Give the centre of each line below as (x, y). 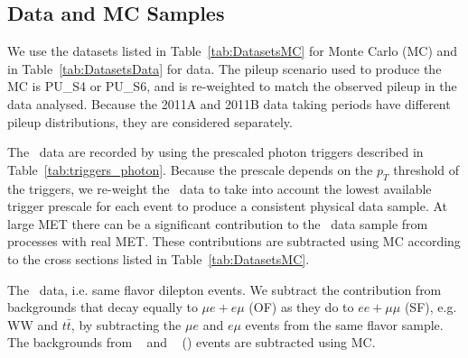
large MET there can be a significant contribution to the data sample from (218, 223)
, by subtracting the (126, 324)
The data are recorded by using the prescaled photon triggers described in (215, 152)
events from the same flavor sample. (344, 324)
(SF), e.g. (431, 307)
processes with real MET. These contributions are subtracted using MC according (234, 241)
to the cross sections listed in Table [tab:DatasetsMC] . (159, 258)
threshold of (426, 169)
